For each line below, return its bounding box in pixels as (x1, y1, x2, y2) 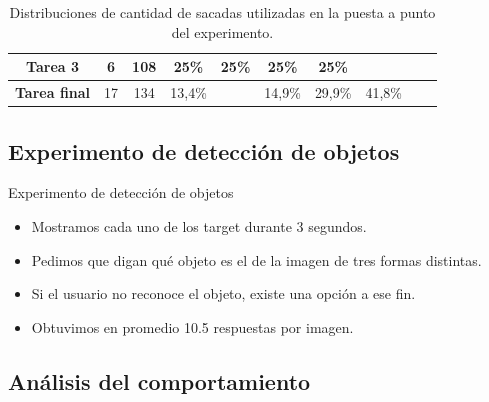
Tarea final (15, 82, 91, 103)
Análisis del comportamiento (8, 365, 311, 396)
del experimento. (171, 21, 274, 42)
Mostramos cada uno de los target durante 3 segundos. (31, 215, 367, 236)
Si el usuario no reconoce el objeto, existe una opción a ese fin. (31, 283, 416, 304)
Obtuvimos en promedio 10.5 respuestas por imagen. (31, 316, 354, 337)
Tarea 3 (26, 56, 79, 77)
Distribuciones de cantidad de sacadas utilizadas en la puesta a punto (9, 2, 436, 22)
